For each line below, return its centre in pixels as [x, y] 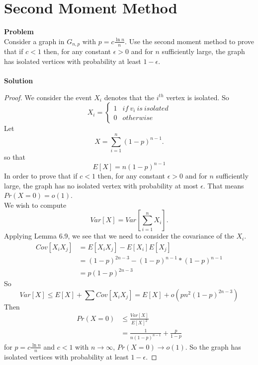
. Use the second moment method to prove [190, 41]
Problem [19, 31]
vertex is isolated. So [198, 97]
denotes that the [129, 97]
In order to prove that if [41, 175]
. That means [223, 185]
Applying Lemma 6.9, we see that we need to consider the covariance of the [119, 236]
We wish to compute [35, 205]
